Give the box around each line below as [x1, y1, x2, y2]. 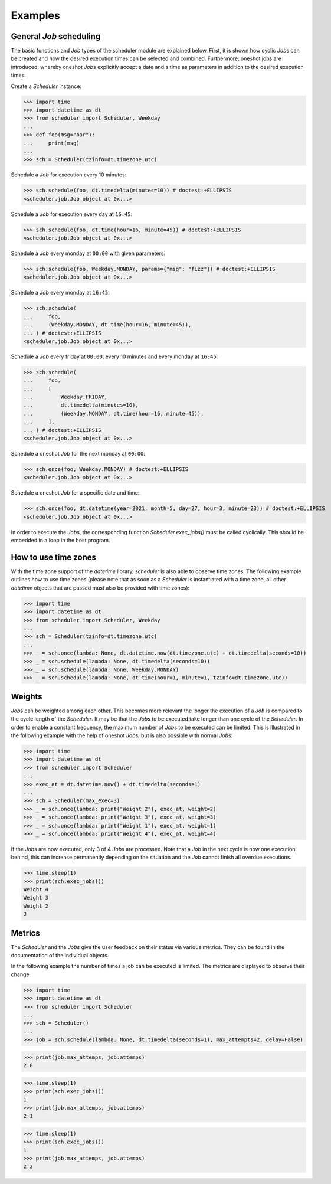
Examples [11, 9, 60, 22]
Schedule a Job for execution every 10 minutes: [11, 171, 127, 178]
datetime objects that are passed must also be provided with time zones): [11, 584, 190, 591]
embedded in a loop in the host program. [11, 537, 110, 544]
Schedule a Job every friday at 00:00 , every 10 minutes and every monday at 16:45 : [11, 353, 218, 360]
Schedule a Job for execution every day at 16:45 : [11, 210, 133, 218]
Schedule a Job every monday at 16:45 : [11, 289, 110, 296]
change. [11, 971, 31, 978]
